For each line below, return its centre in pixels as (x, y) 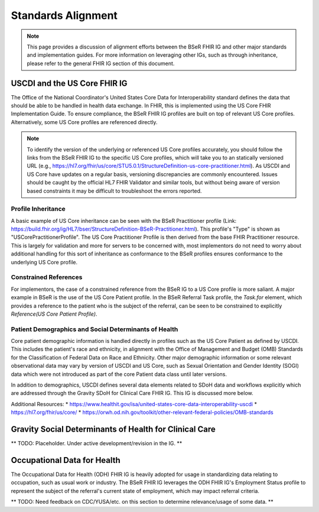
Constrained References (47, 277)
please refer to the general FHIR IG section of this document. (101, 63)
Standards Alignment (64, 15)
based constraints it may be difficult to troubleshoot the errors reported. (114, 191)
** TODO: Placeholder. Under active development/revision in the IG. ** (97, 443)
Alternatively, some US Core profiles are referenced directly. (84, 122)
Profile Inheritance (38, 209)
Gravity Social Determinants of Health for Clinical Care (113, 430)
